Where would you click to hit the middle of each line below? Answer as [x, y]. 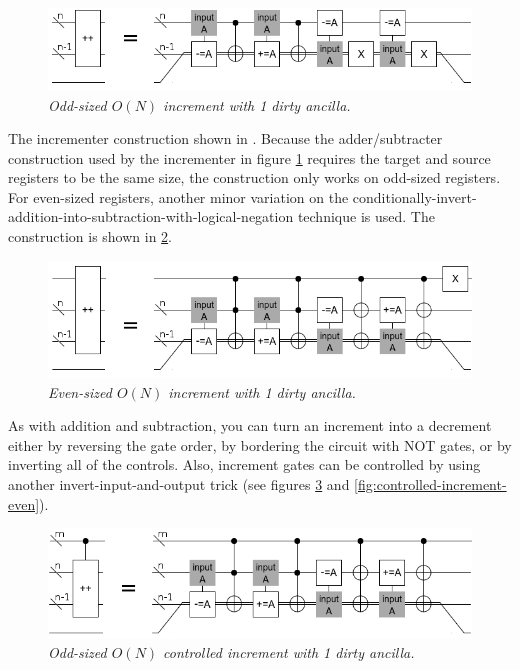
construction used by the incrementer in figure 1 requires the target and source [249, 157]
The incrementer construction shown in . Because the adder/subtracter [225, 138]
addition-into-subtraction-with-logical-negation [151, 216]
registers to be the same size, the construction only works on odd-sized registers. [254, 177]
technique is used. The [366, 216]
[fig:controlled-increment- [430, 484]
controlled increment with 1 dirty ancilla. [289, 652]
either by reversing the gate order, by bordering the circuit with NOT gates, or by [260, 444]
